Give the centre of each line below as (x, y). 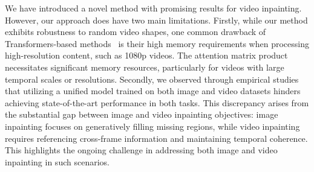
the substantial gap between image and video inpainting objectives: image (142, 114)
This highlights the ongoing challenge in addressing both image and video (141, 150)
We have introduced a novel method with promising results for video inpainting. (153, 8)
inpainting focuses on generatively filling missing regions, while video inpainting (152, 126)
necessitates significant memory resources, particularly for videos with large (145, 67)
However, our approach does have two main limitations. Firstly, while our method (156, 20)
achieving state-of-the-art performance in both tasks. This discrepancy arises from (157, 102)
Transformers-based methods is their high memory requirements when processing (157, 43)
